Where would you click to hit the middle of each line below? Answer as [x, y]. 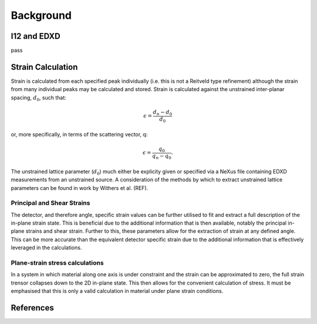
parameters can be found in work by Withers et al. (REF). [80, 188]
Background [41, 15]
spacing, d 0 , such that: [39, 98]
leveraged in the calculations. [46, 248]
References [32, 308]
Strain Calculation [44, 67]
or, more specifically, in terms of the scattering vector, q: [79, 135]
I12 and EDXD [36, 36]
